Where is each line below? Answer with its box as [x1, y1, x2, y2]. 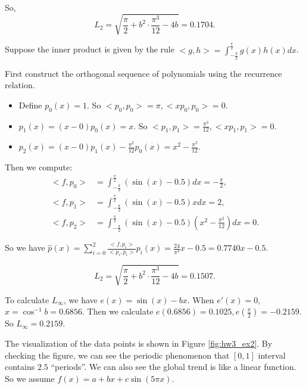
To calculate [5, 293, 49, 306]
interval [258, 348, 286, 361]
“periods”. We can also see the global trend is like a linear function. [51, 360, 296, 373]
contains [5, 360, 35, 373]
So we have [5, 241, 45, 254]
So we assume [5, 372, 55, 384]
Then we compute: [5, 161, 73, 173]
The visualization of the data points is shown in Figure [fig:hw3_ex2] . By [5, 337, 273, 349]
